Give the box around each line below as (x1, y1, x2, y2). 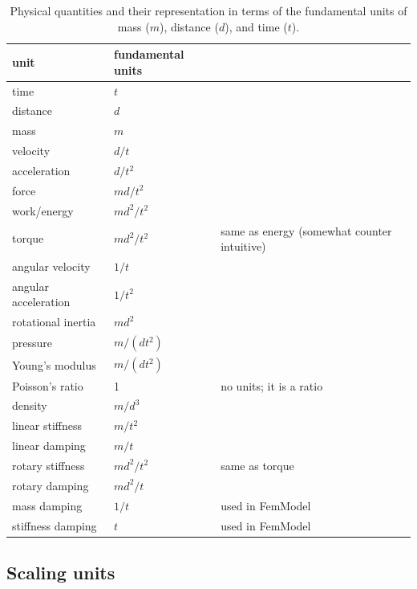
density (12, 397, 47, 414)
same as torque (221, 456, 294, 473)
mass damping (12, 497, 83, 513)
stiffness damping (12, 517, 97, 534)
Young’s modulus (12, 356, 96, 373)
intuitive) (221, 238, 266, 255)
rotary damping (12, 477, 89, 493)
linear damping (12, 437, 86, 454)
